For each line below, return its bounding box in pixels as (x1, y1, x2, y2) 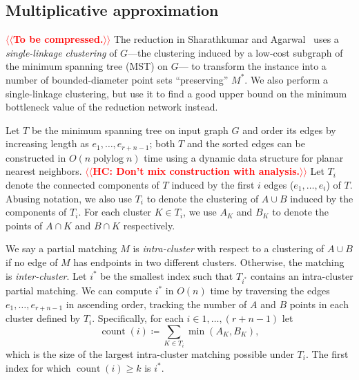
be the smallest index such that (100, 268, 233, 283)
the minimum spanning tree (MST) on (6, 59, 168, 73)
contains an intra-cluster (251, 268, 353, 283)
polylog (93, 153, 124, 164)
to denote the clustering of (146, 191, 259, 205)
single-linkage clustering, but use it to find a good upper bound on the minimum (6, 86, 347, 100)
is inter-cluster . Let (6, 268, 87, 283)
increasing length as (6, 136, 89, 151)
